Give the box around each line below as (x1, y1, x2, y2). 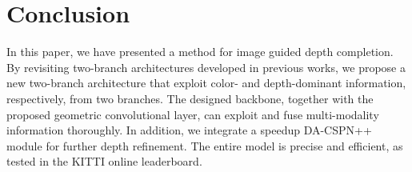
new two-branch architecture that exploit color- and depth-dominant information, (6, 74, 406, 91)
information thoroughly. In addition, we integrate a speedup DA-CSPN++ (6, 122, 372, 138)
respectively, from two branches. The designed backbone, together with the (6, 90, 374, 106)
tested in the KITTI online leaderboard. (6, 153, 202, 170)
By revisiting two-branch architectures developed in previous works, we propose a (6, 58, 406, 75)
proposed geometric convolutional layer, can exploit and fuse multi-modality (6, 106, 379, 122)
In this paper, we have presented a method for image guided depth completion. (6, 43, 394, 60)
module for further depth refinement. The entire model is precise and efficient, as (6, 137, 403, 154)
